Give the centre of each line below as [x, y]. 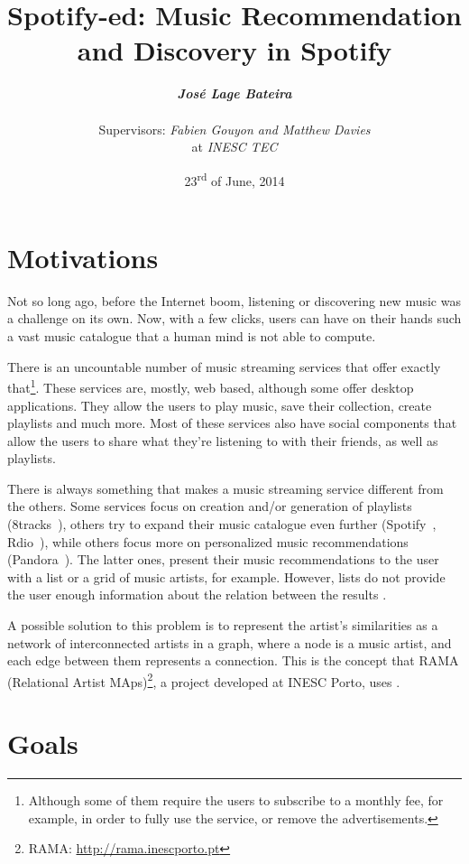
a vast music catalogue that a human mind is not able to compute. [192, 336]
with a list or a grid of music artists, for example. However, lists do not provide [226, 576]
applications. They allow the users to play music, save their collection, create [220, 405]
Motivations [83, 257]
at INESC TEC [234, 147]
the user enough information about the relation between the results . [197, 595]
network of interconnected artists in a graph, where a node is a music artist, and [230, 642]
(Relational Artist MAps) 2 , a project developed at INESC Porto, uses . [204, 680]
